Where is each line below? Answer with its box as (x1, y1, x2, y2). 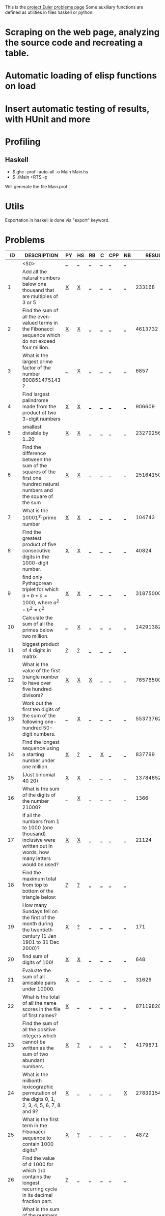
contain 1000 (22, 1141, 54, 1148)
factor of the (22, 364, 51, 371)
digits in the (22, 553, 49, 560)
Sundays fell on (22, 908, 58, 915)
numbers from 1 (22, 818, 60, 825)
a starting (22, 751, 44, 758)
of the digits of (22, 791, 56, 798)
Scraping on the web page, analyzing (5, 27, 160, 38)
